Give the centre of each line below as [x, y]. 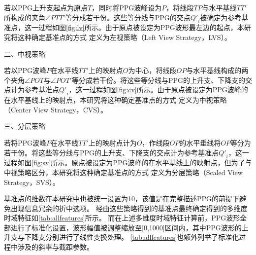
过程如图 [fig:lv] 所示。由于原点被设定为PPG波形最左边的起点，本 [141, 27]
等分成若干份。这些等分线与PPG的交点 [128, 17]
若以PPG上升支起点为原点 [46, 7]
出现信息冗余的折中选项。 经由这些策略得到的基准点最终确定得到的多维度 [129, 208]
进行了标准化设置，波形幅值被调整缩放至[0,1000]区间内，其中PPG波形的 [126, 227]
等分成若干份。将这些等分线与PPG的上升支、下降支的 [158, 80]
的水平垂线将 [200, 142]
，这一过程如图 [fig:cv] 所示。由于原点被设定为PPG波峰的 [158, 90]
